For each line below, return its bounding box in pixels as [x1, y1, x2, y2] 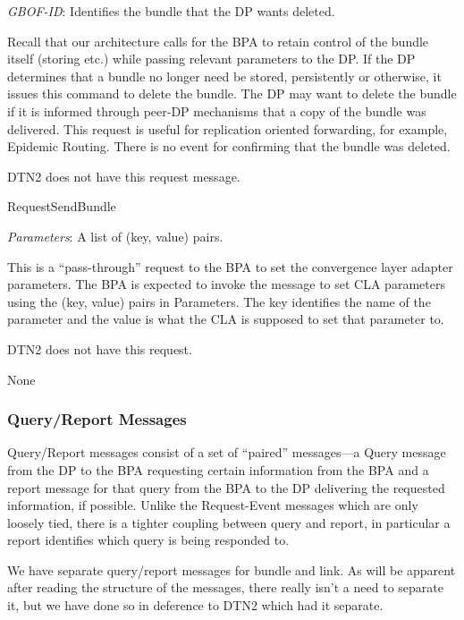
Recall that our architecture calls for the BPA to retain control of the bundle [7, 31, 429, 50]
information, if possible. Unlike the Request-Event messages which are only [7, 496, 418, 514]
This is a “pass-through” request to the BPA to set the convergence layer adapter [7, 257, 453, 276]
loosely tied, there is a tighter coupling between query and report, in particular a [7, 513, 451, 531]
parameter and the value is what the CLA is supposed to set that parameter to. [7, 310, 444, 328]
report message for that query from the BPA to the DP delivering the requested [7, 478, 445, 497]
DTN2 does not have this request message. [7, 166, 240, 185]
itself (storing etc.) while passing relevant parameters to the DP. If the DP [7, 49, 416, 68]
